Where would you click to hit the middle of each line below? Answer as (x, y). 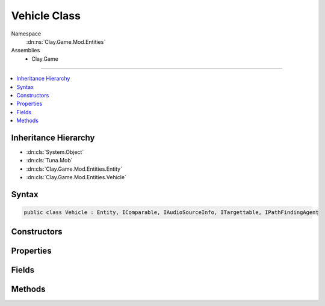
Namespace (26, 34)
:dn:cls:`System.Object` (55, 152)
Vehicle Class (46, 16)
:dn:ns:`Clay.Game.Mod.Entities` (66, 41)
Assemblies (26, 50)
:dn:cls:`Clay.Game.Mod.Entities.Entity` (74, 169)
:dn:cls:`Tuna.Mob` (49, 161)
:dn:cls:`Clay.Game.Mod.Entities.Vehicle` (76, 177)
